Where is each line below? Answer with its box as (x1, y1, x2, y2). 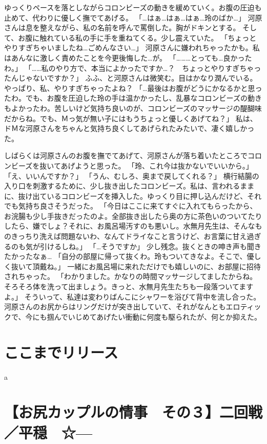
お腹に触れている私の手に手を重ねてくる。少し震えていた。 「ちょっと (18, 32, 257, 43)
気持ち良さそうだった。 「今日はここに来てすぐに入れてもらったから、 (18, 200, 257, 211)
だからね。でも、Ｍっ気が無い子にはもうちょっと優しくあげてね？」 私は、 (4, 113, 257, 123)
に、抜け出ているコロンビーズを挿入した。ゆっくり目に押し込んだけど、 (4, 190, 248, 201)
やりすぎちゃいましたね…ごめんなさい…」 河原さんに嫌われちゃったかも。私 (4, 42, 260, 53)
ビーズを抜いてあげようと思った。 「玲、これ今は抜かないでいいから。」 (11, 160, 253, 171)
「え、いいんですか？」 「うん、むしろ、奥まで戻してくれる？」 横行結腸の (4, 170, 259, 181)
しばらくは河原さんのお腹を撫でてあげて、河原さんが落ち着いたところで (4, 150, 248, 161)
